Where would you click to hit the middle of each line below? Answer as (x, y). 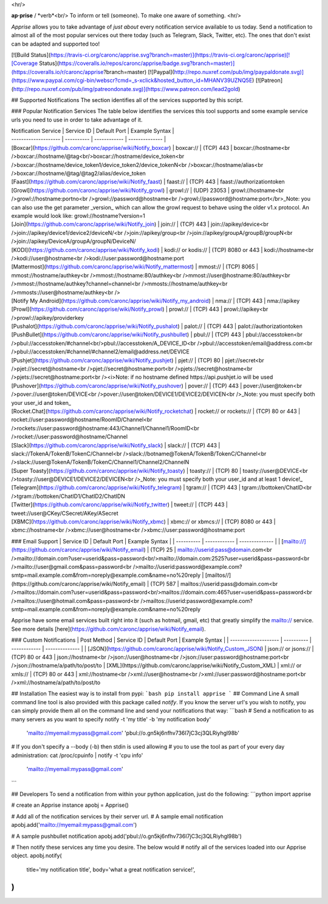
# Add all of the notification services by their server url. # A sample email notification (117, 816)
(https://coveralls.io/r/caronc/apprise (57, 72)
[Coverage (25, 63)
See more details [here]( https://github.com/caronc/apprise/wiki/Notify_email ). (108, 629)
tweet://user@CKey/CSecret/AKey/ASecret (65, 513)
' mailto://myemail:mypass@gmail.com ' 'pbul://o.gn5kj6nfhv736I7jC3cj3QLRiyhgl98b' (133, 733)
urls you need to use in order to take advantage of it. (77, 120)
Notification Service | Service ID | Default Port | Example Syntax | (93, 131)
